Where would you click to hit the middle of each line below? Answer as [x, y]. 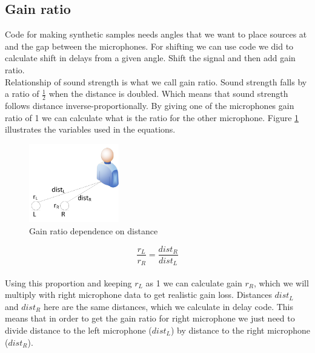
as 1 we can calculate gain [194, 282]
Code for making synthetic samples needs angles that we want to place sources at [156, 34]
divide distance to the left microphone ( [78, 330]
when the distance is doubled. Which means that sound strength [168, 94]
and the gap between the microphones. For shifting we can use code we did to [149, 46]
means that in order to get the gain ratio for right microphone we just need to [150, 318]
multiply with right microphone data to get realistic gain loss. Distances [138, 295]
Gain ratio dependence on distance [94, 230]
